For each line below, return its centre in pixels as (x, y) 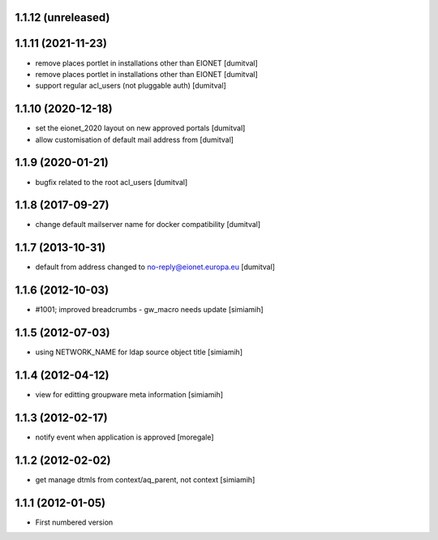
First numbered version (74, 522)
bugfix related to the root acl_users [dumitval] (112, 182)
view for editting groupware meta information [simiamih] (129, 395)
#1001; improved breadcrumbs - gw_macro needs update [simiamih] (149, 310)
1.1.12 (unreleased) (62, 17)
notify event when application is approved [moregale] (125, 437)
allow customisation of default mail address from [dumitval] (135, 139)
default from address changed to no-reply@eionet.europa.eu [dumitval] (155, 267)
